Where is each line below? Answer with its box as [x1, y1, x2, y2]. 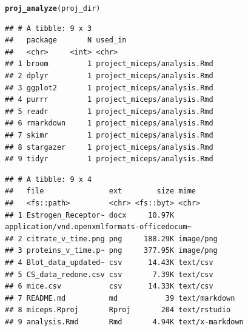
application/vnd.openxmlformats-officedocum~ [5, 222, 192, 232]
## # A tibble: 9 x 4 [5, 175, 92, 184]
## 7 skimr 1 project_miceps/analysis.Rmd [5, 131, 213, 139]
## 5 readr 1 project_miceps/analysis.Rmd [5, 107, 213, 116]
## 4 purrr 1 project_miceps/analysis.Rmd [5, 95, 213, 104]
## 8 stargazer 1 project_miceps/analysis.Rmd [5, 142, 213, 152]
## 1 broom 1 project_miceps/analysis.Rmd [5, 59, 213, 69]
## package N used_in [5, 36, 127, 45]
